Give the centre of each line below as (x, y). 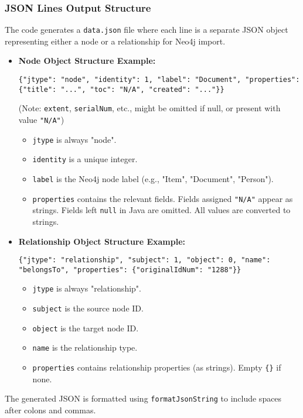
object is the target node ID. (86, 328)
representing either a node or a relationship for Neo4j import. (115, 41)
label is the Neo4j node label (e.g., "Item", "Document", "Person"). (153, 179)
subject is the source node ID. (88, 308)
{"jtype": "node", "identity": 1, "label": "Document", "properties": (159, 80)
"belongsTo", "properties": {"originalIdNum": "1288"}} (130, 270)
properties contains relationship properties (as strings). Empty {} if (157, 367)
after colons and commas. (50, 410)
